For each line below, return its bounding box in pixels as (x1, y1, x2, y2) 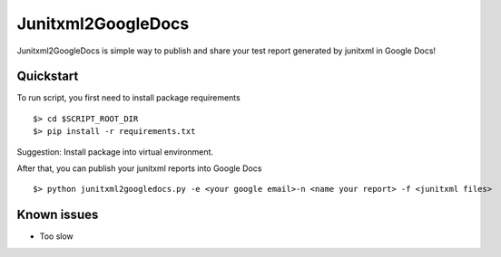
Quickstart (16, 69, 79, 84)
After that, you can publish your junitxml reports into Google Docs (16, 163, 262, 174)
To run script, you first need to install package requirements (16, 92, 241, 103)
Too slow (39, 231, 74, 242)
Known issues (16, 207, 99, 223)
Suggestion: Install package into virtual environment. (16, 146, 213, 157)
